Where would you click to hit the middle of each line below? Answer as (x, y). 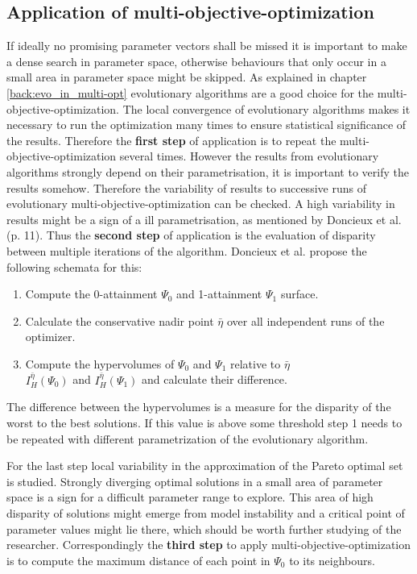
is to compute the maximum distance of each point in (138, 560)
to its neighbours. (332, 560)
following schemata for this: (74, 266)
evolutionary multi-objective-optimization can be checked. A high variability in (201, 204)
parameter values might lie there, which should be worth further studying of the (204, 528)
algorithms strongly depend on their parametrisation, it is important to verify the (208, 171)
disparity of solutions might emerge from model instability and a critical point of (206, 513)
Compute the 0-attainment (91, 294)
